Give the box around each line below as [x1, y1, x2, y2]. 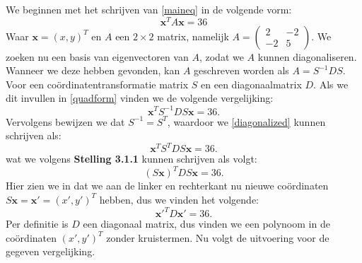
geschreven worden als [194, 63, 289, 78]
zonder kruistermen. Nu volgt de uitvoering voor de [106, 230, 329, 245]
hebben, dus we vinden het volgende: [99, 192, 259, 206]
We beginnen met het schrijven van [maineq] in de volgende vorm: [6, 2, 292, 16]
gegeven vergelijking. [6, 244, 95, 259]
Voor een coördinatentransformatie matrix [6, 76, 189, 91]
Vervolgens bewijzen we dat [6, 114, 125, 129]
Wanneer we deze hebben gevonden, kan [6, 63, 180, 78]
